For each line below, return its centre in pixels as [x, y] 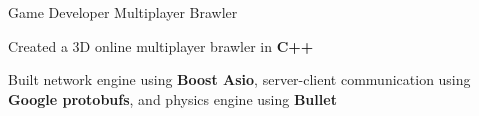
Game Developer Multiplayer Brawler [123, 12]
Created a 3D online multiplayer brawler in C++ [161, 45]
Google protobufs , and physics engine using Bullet [172, 98]
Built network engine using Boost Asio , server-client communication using [239, 79]
